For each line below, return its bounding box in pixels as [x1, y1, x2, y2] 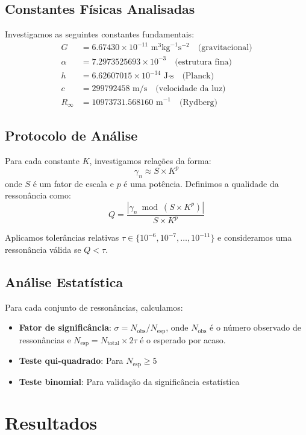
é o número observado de [210, 321, 301, 334]
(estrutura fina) [175, 57, 232, 66]
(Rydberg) [180, 98, 217, 107]
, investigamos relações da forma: [89, 154, 211, 167]
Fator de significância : [19, 321, 111, 334]
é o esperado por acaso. [140, 333, 226, 346]
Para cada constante [5, 154, 80, 167]
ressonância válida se [5, 243, 81, 255]
